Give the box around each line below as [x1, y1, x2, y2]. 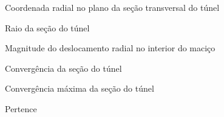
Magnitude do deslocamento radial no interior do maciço [5, 42, 216, 54]
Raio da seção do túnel [5, 21, 90, 34]
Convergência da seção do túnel [5, 62, 122, 74]
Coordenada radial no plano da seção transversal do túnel [5, 1, 220, 13]
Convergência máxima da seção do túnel [5, 82, 154, 95]
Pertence [5, 102, 37, 115]
